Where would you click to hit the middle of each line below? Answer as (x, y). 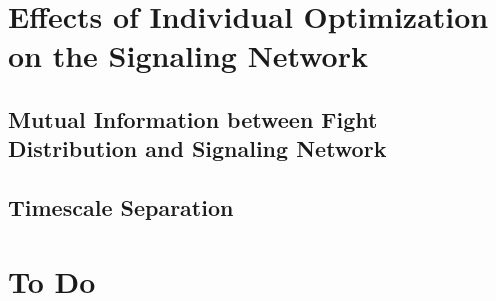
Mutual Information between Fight (193, 118)
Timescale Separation (121, 207)
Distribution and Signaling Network (197, 148)
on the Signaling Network (188, 55)
